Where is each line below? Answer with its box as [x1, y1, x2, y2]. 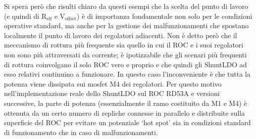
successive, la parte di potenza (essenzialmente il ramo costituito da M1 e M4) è [4, 97, 247, 108]
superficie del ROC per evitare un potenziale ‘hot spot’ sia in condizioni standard [4, 117, 251, 128]
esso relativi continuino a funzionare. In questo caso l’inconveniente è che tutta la [4, 69, 251, 79]
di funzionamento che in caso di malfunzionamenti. [4, 127, 158, 137]
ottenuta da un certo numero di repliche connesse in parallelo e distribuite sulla [4, 107, 245, 118]
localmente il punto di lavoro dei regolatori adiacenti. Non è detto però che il [4, 30, 237, 40]
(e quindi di [4, 10, 40, 21]
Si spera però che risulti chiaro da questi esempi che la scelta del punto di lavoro [4, 1, 248, 11]
